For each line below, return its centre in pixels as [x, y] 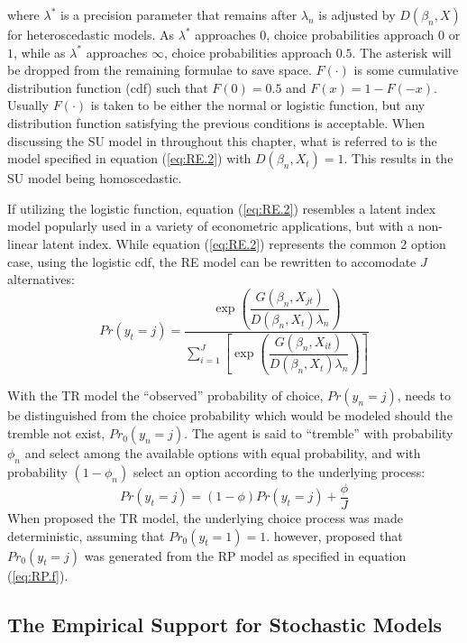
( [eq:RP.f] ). [38, 575]
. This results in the [398, 158]
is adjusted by [357, 14]
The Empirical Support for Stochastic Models [225, 624]
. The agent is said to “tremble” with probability [319, 433]
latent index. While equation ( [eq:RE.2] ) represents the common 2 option [244, 243]
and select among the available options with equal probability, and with [223, 453]
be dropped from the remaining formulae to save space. [160, 70]
